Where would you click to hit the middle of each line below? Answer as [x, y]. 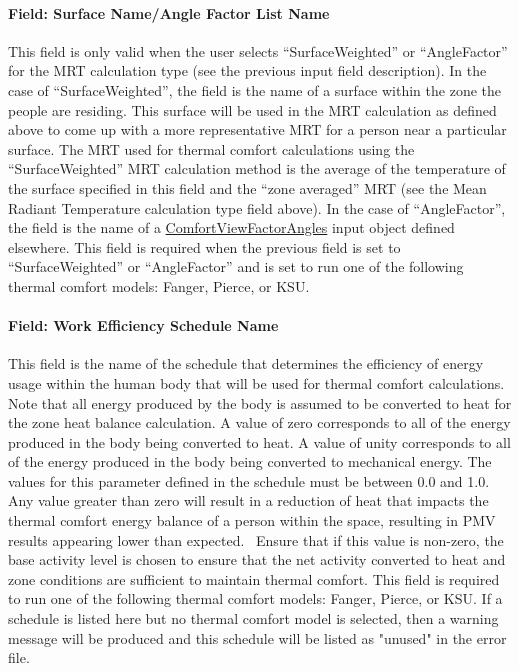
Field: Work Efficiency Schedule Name [143, 325]
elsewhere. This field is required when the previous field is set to [204, 246]
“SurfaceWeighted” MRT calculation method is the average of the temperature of [257, 168]
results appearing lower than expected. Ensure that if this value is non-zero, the [256, 539]
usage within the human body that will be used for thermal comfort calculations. [256, 382]
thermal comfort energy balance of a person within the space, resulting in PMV [252, 520]
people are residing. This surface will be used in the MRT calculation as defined [252, 109]
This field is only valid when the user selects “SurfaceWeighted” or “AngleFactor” [258, 50]
